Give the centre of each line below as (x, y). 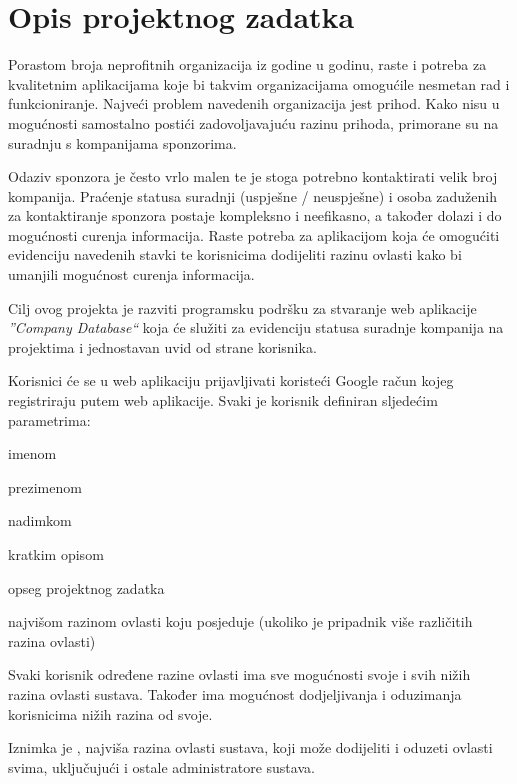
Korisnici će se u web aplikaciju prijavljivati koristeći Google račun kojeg (231, 380)
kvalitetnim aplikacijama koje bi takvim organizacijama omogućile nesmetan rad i (259, 83)
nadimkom (40, 520)
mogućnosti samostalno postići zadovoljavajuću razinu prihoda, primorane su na (253, 122)
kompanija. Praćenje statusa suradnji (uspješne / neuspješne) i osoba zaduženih (252, 195)
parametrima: (49, 419)
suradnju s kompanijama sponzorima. (122, 142)
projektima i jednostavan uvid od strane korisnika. (162, 346)
